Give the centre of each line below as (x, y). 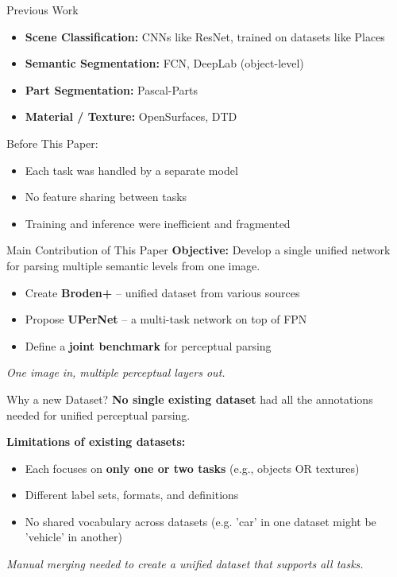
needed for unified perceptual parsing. (98, 414)
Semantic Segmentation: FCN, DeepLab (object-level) (164, 63)
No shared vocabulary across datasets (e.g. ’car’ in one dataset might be (200, 521)
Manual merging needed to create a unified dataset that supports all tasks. (185, 564)
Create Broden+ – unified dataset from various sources (162, 292)
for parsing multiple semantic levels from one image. (133, 265)
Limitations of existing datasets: (96, 441)
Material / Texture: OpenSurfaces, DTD (131, 116)
